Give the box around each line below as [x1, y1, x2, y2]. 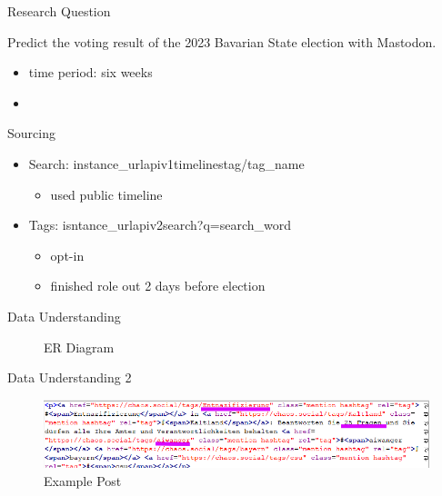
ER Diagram [44, 337, 115, 356]
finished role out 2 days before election [50, 276, 266, 295]
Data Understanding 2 [7, 368, 132, 387]
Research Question [7, 2, 111, 20]
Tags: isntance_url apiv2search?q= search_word [28, 215, 292, 234]
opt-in [50, 245, 85, 264]
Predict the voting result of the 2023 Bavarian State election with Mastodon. [7, 32, 437, 51]
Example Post [44, 471, 122, 490]
